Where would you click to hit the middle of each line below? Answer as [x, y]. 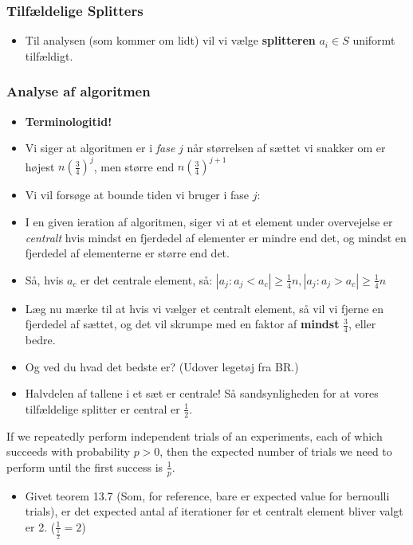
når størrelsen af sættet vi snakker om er [286, 148]
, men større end [134, 166]
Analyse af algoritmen [79, 91]
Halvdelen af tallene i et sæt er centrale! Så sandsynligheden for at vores [202, 393]
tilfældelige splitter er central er [102, 408]
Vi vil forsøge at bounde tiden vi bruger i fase [137, 195]
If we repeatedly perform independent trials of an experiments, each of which [195, 435]
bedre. [40, 340]
